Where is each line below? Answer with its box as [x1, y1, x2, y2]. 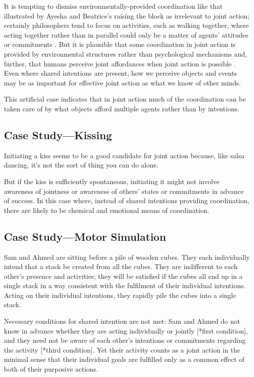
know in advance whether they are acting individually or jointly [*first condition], [4, 325, 248, 335]
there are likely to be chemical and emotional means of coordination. [4, 205, 210, 215]
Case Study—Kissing [4, 127, 112, 142]
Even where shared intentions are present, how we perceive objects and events [4, 68, 237, 78]
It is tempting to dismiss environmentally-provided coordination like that [4, 1, 223, 11]
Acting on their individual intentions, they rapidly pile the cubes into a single [4, 290, 236, 300]
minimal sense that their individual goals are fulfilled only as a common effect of [4, 354, 245, 364]
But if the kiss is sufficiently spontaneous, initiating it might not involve [4, 176, 220, 186]
